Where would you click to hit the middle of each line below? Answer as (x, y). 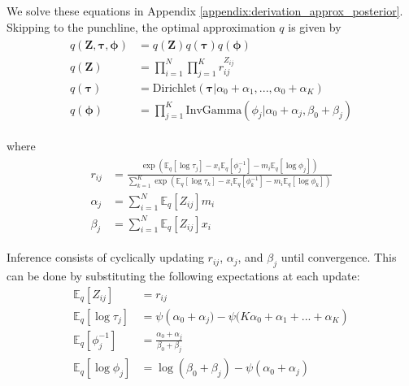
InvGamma (214, 110)
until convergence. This (339, 257)
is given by (315, 26)
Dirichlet (174, 88)
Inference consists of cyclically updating (105, 257)
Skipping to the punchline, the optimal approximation (141, 26)
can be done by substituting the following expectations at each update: (183, 276)
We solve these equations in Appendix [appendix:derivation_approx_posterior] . (205, 11)
